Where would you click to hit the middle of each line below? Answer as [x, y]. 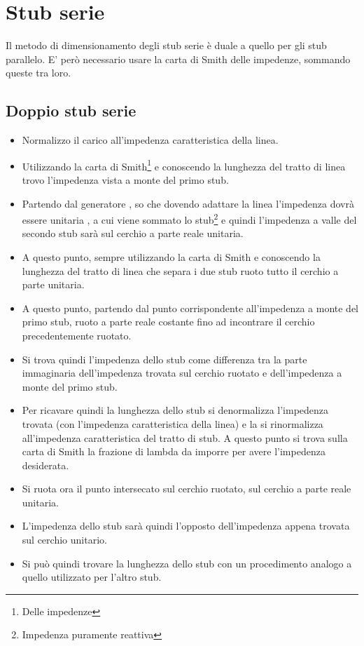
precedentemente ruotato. [77, 335]
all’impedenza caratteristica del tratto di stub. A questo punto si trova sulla [185, 437]
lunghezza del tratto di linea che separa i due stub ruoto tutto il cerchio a [180, 270]
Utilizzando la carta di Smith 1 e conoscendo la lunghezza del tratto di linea [184, 165]
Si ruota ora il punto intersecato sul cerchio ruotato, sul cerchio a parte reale [187, 489]
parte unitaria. [53, 284]
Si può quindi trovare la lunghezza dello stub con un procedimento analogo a [187, 563]
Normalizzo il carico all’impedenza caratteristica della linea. [150, 140]
